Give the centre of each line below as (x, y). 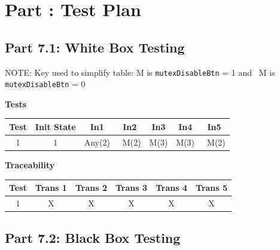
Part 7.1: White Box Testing (95, 47)
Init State (55, 126)
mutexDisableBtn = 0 (45, 84)
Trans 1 (51, 188)
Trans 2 (91, 188)
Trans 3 (131, 188)
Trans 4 (172, 188)
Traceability (30, 164)
